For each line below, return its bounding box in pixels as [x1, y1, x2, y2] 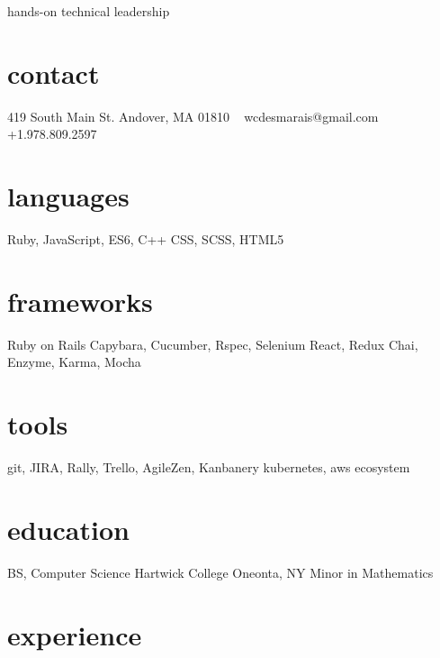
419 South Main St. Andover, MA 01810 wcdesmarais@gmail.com [7, 106, 379, 125]
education [7, 510, 130, 547]
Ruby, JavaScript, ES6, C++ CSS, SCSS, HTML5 [7, 230, 284, 249]
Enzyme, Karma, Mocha [7, 352, 141, 371]
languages [7, 178, 130, 215]
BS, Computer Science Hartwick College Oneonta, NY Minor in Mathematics [7, 562, 434, 581]
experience [7, 616, 142, 653]
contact [7, 54, 100, 91]
